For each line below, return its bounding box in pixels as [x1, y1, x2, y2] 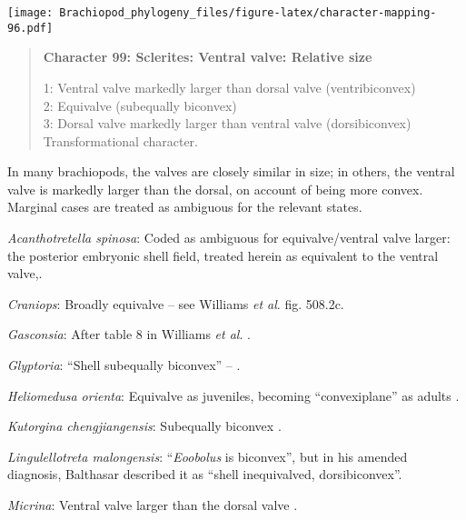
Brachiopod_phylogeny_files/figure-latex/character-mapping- [59, 6, 437, 19]
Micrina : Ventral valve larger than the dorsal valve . [7, 495, 298, 514]
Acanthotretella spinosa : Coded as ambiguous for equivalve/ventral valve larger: [7, 228, 451, 247]
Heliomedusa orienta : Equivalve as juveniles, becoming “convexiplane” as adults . [7, 385, 460, 405]
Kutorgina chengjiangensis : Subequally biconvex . [7, 416, 282, 435]
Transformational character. [43, 131, 198, 150]
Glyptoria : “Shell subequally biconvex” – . [7, 355, 241, 375]
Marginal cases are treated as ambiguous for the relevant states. [7, 197, 362, 216]
